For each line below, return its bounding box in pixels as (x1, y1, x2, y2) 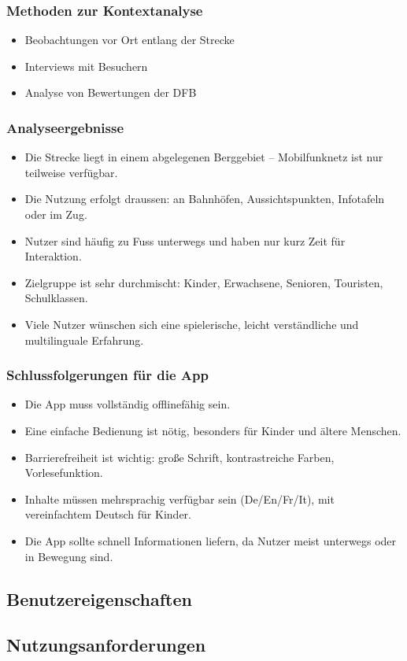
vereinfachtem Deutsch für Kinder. (24, 506, 191, 523)
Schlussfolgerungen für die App (6, 365, 209, 385)
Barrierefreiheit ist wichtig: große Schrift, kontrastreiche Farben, (24, 449, 335, 465)
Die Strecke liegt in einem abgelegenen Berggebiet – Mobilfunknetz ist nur (24, 149, 383, 165)
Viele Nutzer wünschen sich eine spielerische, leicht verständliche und (24, 316, 359, 332)
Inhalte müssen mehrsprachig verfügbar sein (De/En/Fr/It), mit (24, 490, 335, 507)
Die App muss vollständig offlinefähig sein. (24, 396, 231, 412)
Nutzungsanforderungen (6, 633, 206, 657)
